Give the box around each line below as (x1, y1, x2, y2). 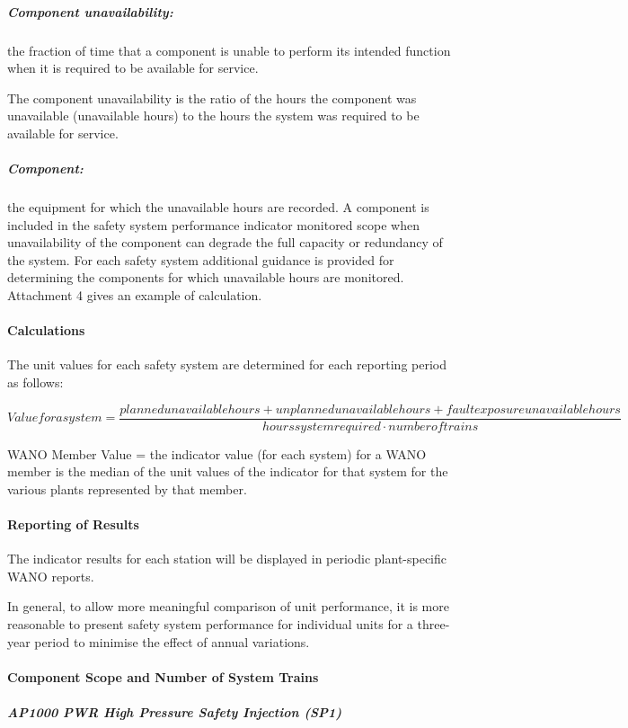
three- (417, 615, 450, 634)
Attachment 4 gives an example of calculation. (7, 286, 262, 305)
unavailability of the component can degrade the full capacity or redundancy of (7, 233, 443, 252)
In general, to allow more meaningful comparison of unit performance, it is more (7, 597, 449, 616)
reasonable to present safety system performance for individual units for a (7, 615, 413, 634)
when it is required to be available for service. (7, 58, 259, 77)
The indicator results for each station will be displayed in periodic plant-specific (7, 549, 447, 568)
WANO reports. (7, 566, 94, 585)
